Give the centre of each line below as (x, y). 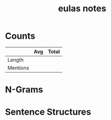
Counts (20, 36)
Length (16, 60)
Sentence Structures (48, 112)
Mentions (18, 68)
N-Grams (24, 90)
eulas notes (82, 9)
